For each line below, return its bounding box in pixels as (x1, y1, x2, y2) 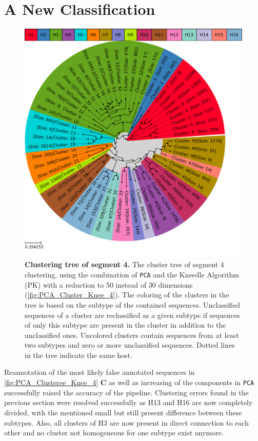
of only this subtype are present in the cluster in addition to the (25, 319, 226, 330)
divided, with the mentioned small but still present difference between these (4, 407, 242, 417)
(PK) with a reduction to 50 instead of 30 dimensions (25, 279, 193, 290)
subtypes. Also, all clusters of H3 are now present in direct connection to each (4, 417, 249, 428)
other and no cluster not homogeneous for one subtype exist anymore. (4, 427, 224, 438)
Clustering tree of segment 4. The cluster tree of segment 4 (25, 259, 224, 270)
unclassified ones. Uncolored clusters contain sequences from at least (25, 329, 239, 340)
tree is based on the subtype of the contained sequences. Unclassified (25, 299, 241, 310)
